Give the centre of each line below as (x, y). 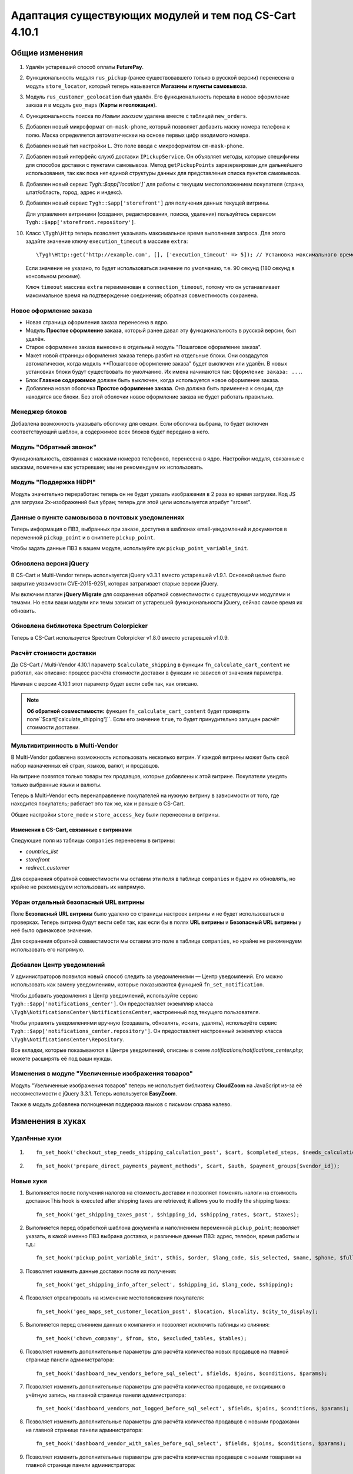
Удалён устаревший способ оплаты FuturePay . (85, 67)
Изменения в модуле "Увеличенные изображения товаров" (102, 1074)
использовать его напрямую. (48, 949)
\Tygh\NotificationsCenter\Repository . (68, 1039)
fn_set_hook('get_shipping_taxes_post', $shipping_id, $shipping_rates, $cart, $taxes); (168, 1214)
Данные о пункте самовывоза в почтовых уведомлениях (98, 517)
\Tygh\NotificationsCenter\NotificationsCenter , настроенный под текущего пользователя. (136, 1012)
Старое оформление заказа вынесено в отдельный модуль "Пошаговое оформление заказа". (144, 347)
